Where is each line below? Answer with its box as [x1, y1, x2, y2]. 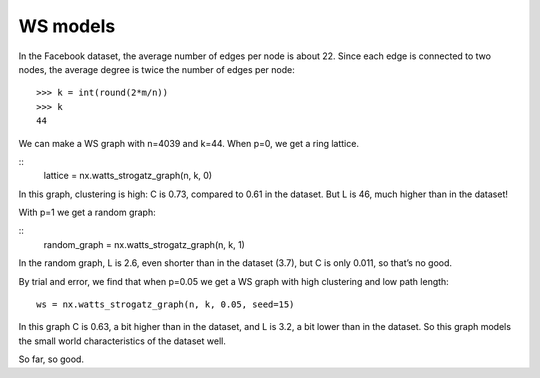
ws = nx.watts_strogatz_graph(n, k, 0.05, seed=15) [36, 299, 295, 310]
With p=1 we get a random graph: [18, 206, 156, 219]
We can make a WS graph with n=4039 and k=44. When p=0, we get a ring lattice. [18, 137, 360, 149]
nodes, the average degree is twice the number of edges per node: [18, 63, 295, 75]
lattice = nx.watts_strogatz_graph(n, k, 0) [43, 170, 213, 182]
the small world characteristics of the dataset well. [18, 335, 227, 347]
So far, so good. [18, 353, 85, 365]
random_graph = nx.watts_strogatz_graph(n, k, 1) [43, 238, 245, 250]
